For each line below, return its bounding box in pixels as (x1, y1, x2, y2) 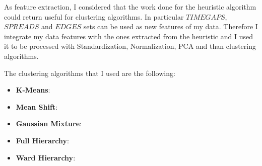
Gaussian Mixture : (16, 118, 82, 129)
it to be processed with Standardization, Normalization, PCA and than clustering (4, 41, 256, 51)
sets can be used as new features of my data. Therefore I (83, 21, 258, 32)
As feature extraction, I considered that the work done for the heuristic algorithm (4, 2, 256, 12)
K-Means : (16, 85, 50, 95)
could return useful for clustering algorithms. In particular (4, 11, 184, 22)
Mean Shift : (16, 101, 58, 112)
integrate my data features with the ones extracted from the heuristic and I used (4, 31, 253, 41)
